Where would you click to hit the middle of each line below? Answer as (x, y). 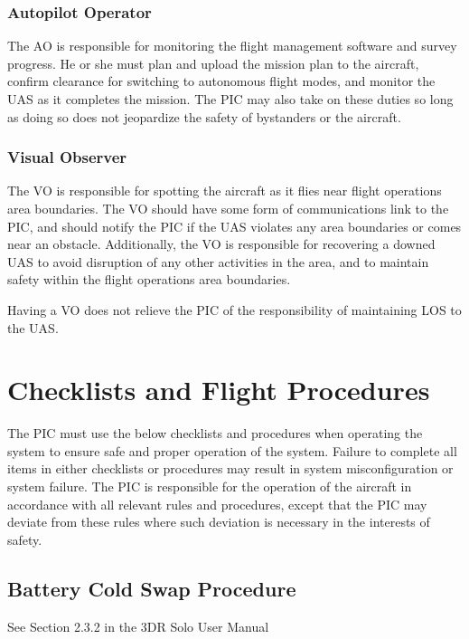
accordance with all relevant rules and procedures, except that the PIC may (217, 504)
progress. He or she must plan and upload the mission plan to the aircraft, (213, 63)
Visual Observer (67, 157)
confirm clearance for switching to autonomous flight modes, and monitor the (221, 81)
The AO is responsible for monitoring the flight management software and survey (232, 46)
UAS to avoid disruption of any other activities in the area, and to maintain (218, 261)
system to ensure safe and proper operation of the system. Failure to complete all (232, 450)
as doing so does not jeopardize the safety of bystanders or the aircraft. (204, 116)
